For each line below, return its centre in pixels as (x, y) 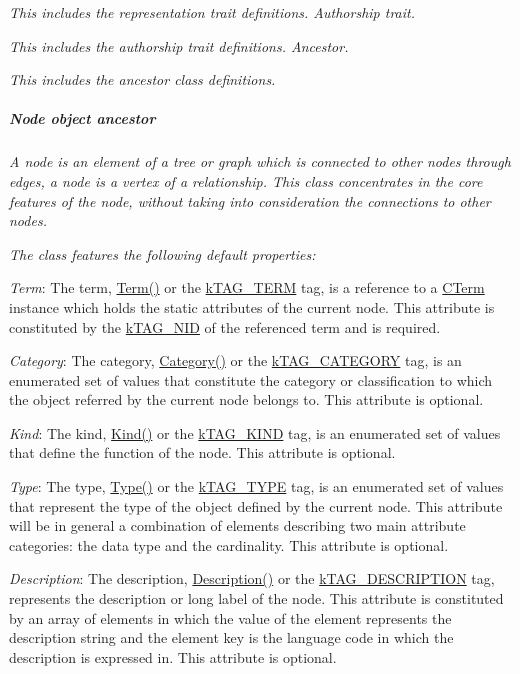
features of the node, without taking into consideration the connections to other (250, 200)
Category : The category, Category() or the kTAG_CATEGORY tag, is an (235, 360)
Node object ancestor (82, 118)
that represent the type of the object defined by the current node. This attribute (256, 505)
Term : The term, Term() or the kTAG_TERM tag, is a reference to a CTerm (247, 287)
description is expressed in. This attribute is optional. (173, 656)
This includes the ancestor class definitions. (142, 79)
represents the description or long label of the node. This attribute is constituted (256, 598)
